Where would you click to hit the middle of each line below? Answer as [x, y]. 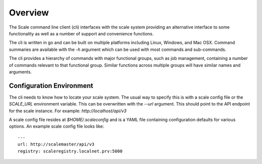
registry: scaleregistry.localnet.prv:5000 [70, 151]
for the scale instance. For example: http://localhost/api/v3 [68, 111]
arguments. [20, 72]
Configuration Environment [51, 85]
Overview [29, 13]
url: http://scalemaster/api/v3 [56, 144]
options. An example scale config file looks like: [57, 126]
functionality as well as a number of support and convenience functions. [81, 33]
